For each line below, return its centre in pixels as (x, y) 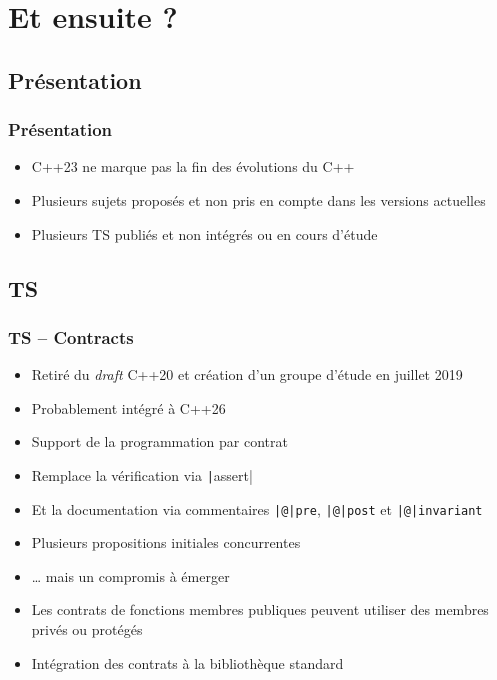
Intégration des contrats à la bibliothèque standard (187, 662)
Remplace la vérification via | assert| (142, 474)
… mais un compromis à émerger (130, 575)
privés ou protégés (87, 629)
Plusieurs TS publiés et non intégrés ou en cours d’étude (204, 233)
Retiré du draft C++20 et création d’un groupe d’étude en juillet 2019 (247, 374)
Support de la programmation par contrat (159, 441)
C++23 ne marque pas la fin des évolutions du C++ (193, 166)
